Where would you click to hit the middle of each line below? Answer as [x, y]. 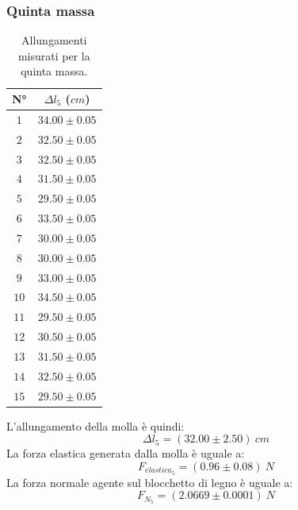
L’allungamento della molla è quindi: [96, 425]
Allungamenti [54, 40]
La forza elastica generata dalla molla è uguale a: [126, 453]
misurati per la [54, 55]
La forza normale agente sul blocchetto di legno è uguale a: [150, 482]
